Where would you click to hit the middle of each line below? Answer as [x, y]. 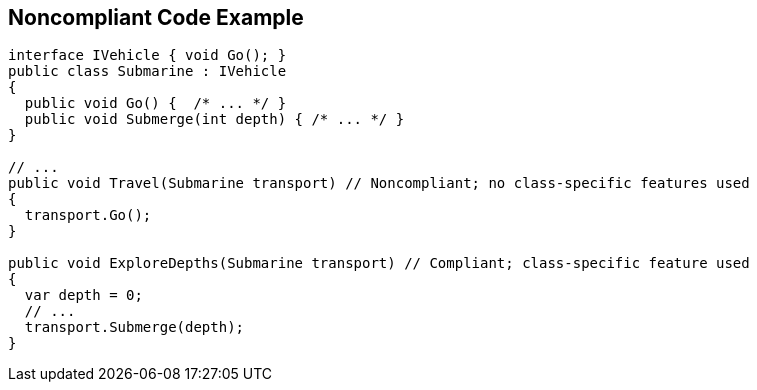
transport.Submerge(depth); [134, 327]
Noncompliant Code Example [156, 17]
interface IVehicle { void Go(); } [147, 55]
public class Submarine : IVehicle [147, 71]
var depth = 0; [83, 295]
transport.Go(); [88, 215]
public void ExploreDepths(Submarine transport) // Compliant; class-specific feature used [379, 263]
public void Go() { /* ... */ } [155, 103]
